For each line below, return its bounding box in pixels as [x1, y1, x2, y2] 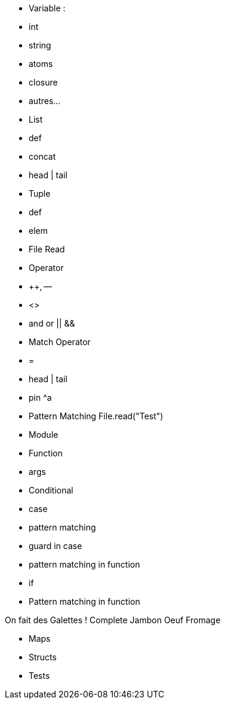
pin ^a [29, 392, 52, 403]
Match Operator [29, 337, 91, 347]
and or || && [29, 318, 75, 328]
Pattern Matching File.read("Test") [29, 411, 164, 421]
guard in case [29, 541, 82, 551]
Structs [29, 652, 57, 662]
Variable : [29, 3, 66, 13]
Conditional [29, 485, 73, 495]
